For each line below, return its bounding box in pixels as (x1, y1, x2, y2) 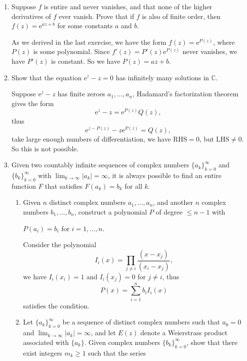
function (11, 180, 36, 191)
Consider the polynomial (23, 239, 96, 250)
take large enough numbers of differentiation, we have (11, 133, 171, 144)
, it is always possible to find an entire (108, 170, 222, 180)
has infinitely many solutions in (115, 72, 209, 82)
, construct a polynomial (74, 206, 147, 217)
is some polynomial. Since (33, 46, 110, 56)
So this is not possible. (11, 143, 79, 153)
